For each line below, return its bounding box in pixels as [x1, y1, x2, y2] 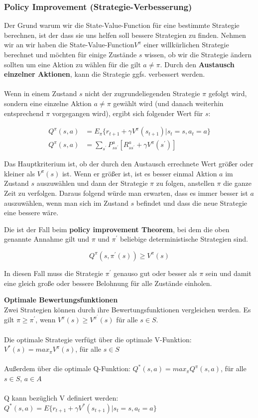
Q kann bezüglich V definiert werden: [4, 393, 119, 403]
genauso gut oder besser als [113, 268, 197, 278]
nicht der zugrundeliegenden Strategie [85, 88, 200, 99]
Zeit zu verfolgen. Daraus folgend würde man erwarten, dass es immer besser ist [4, 188, 248, 198]
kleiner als [4, 168, 35, 178]
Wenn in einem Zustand [4, 88, 77, 99]
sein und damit [205, 268, 252, 278]
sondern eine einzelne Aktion [4, 98, 92, 108]
